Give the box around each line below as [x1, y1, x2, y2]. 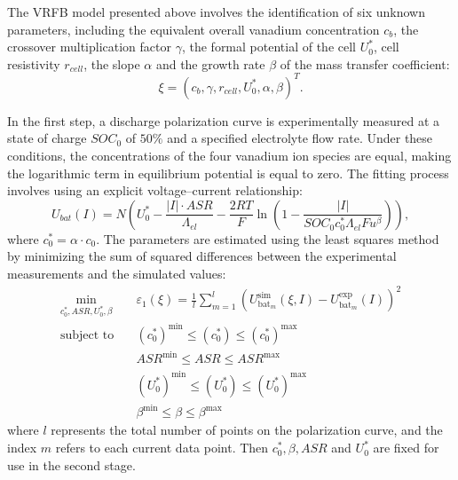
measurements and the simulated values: [7, 264, 226, 283]
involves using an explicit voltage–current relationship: [7, 181, 303, 200]
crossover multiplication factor [7, 37, 171, 56]
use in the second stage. [7, 455, 136, 474]
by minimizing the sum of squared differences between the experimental [7, 247, 397, 265]
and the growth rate [155, 54, 265, 73]
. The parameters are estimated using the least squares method [96, 229, 439, 248]
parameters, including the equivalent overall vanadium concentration [7, 20, 380, 38]
